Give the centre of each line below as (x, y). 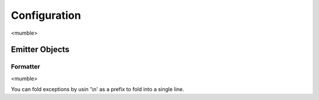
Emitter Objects (40, 50)
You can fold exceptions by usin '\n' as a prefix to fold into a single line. (97, 89)
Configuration (46, 15)
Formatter (26, 66)
